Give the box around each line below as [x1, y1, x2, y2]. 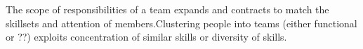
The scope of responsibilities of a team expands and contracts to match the [6, 2, 329, 16]
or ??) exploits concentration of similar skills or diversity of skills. [6, 29, 287, 44]
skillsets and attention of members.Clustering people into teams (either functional [6, 15, 357, 30]
